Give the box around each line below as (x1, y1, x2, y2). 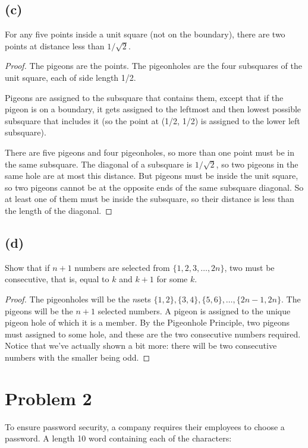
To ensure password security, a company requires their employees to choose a (5, 420, 285, 433)
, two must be (224, 261, 275, 273)
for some (156, 273, 188, 285)
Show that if (5, 261, 50, 273)
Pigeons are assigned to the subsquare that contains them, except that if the (5, 91, 284, 103)
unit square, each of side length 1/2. (5, 71, 136, 83)
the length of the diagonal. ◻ (5, 204, 112, 216)
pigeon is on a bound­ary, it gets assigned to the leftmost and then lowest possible (5, 103, 301, 115)
